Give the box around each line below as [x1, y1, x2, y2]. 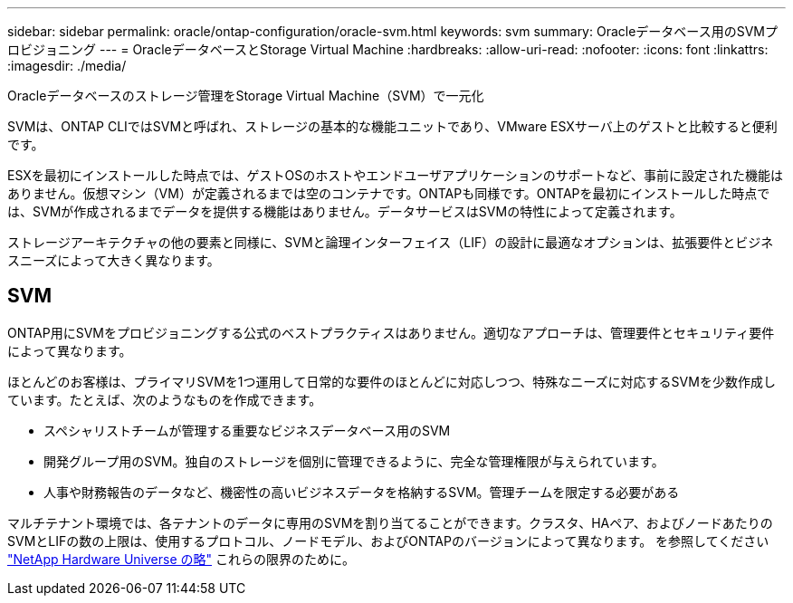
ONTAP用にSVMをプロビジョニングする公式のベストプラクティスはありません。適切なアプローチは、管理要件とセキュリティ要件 [7, 324, 775, 340]
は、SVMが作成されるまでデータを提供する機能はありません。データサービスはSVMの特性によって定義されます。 [7, 204, 683, 219]
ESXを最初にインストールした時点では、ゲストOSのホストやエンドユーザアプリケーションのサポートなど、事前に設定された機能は [7, 167, 783, 183]
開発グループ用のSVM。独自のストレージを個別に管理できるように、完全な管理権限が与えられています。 [43, 453, 664, 469]
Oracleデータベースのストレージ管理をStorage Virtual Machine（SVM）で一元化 [7, 88, 484, 103]
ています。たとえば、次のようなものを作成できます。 [7, 391, 322, 407]
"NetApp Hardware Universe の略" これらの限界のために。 [7, 550, 355, 567]
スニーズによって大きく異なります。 [7, 253, 220, 268]
